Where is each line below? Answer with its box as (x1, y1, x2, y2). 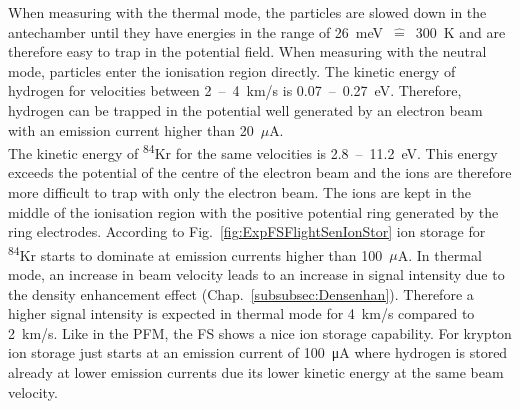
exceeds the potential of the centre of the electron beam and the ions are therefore (8, 162, 512, 183)
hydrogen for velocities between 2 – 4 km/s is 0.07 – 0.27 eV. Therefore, (8, 80, 462, 101)
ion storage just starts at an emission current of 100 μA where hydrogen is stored (8, 342, 508, 363)
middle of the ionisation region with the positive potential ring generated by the (8, 201, 499, 222)
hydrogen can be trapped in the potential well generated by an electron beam (8, 99, 483, 120)
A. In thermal (397, 244, 482, 265)
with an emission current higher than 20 (8, 119, 254, 140)
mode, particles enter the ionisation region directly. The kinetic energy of (8, 60, 456, 81)
